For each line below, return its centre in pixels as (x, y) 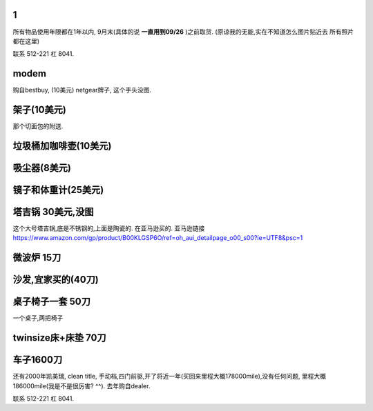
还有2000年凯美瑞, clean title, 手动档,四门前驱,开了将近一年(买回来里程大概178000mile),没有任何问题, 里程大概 (169, 377)
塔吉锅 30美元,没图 (53, 211)
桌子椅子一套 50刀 (52, 302)
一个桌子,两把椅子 (38, 318)
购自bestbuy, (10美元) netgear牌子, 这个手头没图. (82, 90)
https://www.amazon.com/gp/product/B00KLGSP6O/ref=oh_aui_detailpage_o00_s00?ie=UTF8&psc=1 (158, 238)
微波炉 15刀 (37, 258)
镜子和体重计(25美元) (58, 190)
